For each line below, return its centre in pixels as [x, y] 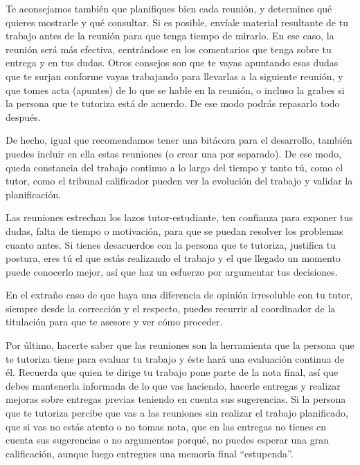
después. [23, 116]
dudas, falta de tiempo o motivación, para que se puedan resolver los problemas [174, 230]
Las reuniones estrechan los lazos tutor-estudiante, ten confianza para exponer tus [179, 217]
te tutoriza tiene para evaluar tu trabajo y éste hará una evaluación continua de [175, 358]
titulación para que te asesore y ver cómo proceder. [114, 322]
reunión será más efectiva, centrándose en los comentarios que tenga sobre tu [169, 49]
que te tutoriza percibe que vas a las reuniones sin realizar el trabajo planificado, [177, 413]
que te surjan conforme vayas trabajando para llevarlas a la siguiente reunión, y [174, 76]
